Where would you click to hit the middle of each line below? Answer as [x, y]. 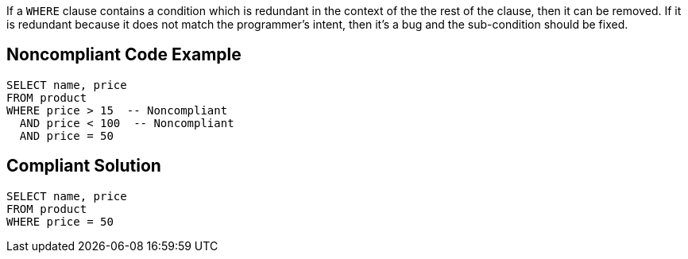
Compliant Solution [84, 166]
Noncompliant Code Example [124, 55]
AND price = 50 [66, 135]
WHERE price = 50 [60, 221]
